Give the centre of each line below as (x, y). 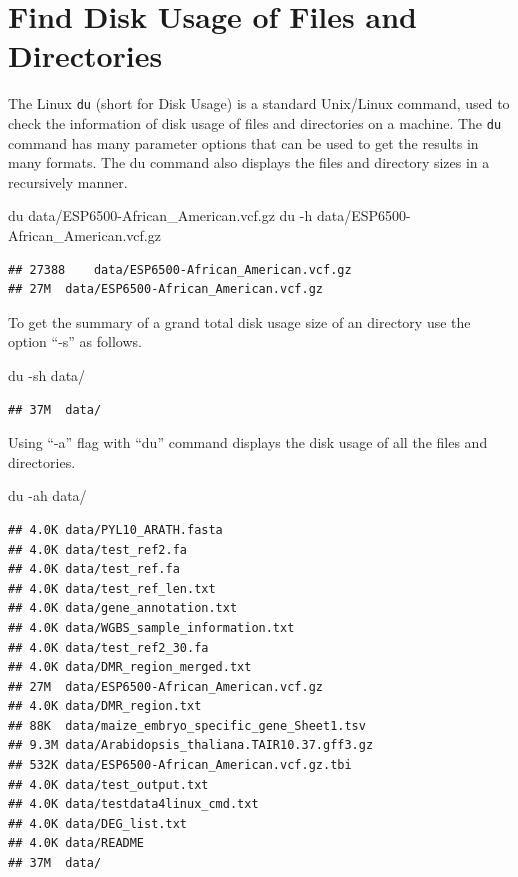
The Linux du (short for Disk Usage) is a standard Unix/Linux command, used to (259, 103)
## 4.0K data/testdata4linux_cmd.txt (133, 804)
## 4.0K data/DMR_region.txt (105, 706)
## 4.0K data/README (76, 843)
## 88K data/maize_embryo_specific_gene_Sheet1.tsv (187, 725)
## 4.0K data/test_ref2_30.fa (108, 647)
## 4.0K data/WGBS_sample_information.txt (151, 627)
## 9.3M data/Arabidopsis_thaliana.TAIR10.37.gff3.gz (191, 745)
